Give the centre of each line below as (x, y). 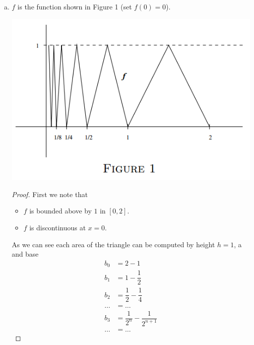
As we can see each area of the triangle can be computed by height (113, 244)
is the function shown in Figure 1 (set (75, 6)
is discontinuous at (58, 228)
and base (25, 254)
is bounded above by (61, 211)
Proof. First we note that (50, 194)
